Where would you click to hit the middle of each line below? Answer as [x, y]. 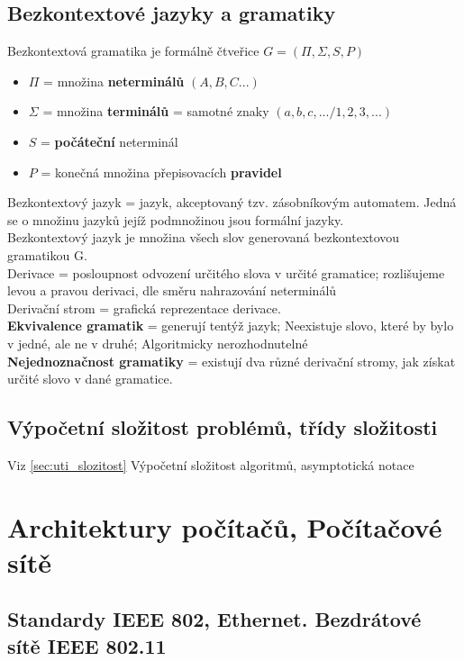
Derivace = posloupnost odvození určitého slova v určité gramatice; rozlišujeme [226, 272]
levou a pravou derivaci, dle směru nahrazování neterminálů [172, 290]
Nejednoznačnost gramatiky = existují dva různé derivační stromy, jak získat [232, 361]
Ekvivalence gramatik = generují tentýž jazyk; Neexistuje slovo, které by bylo [231, 326]
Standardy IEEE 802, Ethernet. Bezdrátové [214, 619]
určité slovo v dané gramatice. [90, 379]
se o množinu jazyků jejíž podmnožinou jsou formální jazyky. [176, 219]
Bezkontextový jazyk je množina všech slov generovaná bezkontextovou [204, 237]
